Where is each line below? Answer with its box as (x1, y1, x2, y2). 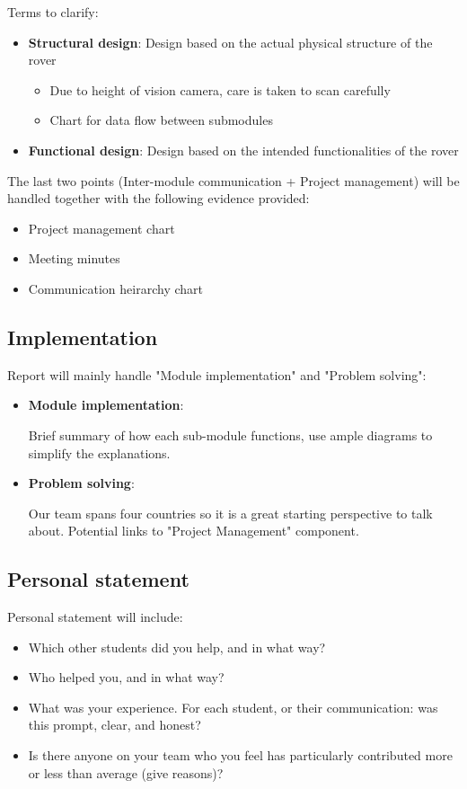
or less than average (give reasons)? (28, 763, 224, 782)
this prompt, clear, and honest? (28, 715, 201, 734)
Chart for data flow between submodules (49, 111, 273, 129)
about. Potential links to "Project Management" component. (28, 521, 359, 540)
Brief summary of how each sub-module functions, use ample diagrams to (28, 425, 433, 444)
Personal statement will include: (7, 607, 183, 626)
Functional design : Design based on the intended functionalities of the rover (28, 140, 459, 159)
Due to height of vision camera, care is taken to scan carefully (49, 80, 391, 99)
